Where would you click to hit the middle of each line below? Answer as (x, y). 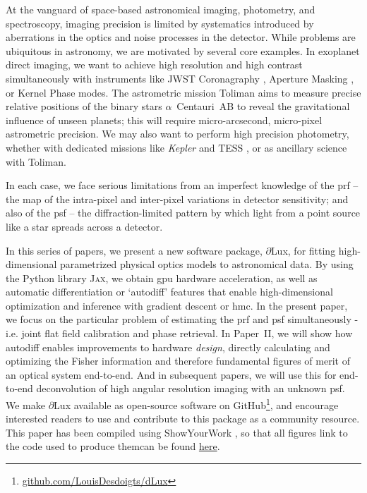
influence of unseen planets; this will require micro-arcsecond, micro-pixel (164, 120)
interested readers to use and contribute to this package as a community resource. (183, 419)
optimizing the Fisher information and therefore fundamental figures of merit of (178, 361)
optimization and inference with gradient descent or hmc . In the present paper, (177, 305)
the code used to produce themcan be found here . (113, 446)
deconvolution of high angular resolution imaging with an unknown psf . (191, 388)
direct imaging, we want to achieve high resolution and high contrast (154, 65)
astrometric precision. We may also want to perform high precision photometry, (178, 134)
